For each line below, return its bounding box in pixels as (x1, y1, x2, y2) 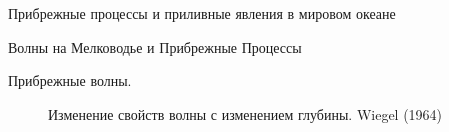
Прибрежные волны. (8, 70, 132, 91)
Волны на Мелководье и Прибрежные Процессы (8, 36, 302, 57)
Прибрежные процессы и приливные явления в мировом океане (8, 3, 396, 23)
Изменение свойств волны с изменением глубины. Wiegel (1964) (48, 103, 443, 124)
